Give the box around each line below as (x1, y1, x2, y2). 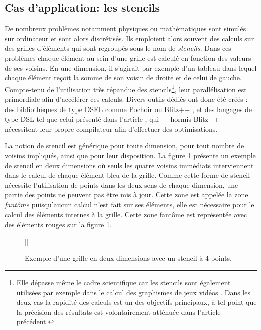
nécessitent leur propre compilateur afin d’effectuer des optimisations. (5, 123, 218, 134)
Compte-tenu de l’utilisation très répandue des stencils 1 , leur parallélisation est (5, 82, 247, 94)
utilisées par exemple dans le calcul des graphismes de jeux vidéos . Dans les (16, 287, 250, 297)
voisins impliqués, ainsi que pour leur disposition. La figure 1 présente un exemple (5, 150, 256, 160)
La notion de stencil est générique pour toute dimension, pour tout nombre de (5, 140, 244, 151)
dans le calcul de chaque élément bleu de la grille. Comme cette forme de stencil (5, 170, 250, 180)
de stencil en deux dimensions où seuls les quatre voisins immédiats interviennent (5, 160, 254, 170)
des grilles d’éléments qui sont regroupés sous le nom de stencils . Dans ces (5, 43, 231, 53)
